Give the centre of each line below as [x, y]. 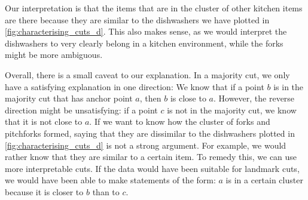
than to [106, 191]
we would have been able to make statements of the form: [110, 180]
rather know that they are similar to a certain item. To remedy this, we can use [151, 157]
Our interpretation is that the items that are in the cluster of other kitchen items [154, 8]
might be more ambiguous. [54, 55]
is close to [188, 98]
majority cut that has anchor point [69, 98]
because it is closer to [44, 191]
